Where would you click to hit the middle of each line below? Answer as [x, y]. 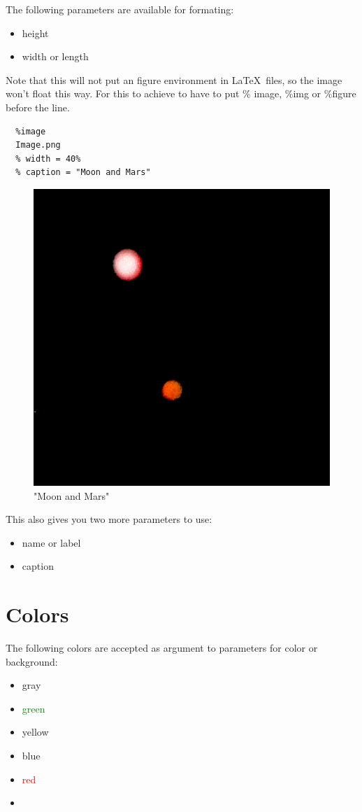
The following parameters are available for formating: [120, 9]
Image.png [38, 145]
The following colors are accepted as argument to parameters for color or [162, 648]
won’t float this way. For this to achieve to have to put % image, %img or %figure [181, 93]
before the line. [38, 107]
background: [32, 661]
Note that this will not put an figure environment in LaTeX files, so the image [174, 79]
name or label [51, 542]
